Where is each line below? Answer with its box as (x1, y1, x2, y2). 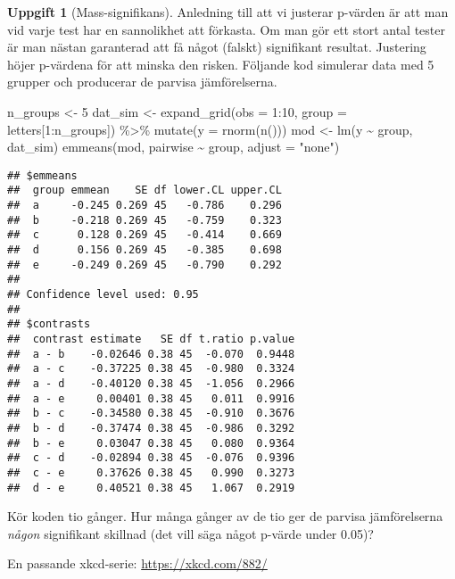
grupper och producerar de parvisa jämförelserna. (7, 72, 277, 91)
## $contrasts (7, 318, 91, 331)
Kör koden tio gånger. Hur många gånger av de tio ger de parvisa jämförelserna (7, 507, 443, 525)
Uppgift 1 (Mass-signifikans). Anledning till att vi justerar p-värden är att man (7, 3, 449, 21)
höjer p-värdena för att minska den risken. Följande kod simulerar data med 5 (7, 54, 434, 73)
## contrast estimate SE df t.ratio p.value (7, 332, 295, 345)
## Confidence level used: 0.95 (7, 288, 199, 301)
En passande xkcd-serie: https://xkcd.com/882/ (7, 554, 268, 573)
